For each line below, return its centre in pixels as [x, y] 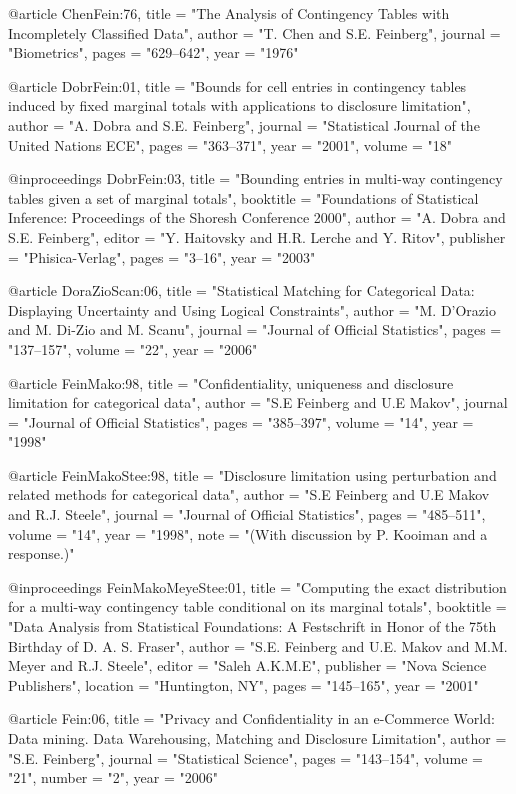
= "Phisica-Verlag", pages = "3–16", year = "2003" [162, 256]
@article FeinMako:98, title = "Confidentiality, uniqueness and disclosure [231, 382]
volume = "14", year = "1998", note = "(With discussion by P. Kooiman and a [248, 533]
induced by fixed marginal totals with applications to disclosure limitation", [239, 105]
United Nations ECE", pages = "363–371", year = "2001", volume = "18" [230, 144]
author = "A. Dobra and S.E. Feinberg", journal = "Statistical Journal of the [244, 124]
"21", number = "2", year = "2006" [113, 777]
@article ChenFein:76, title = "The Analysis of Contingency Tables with [229, 13]
